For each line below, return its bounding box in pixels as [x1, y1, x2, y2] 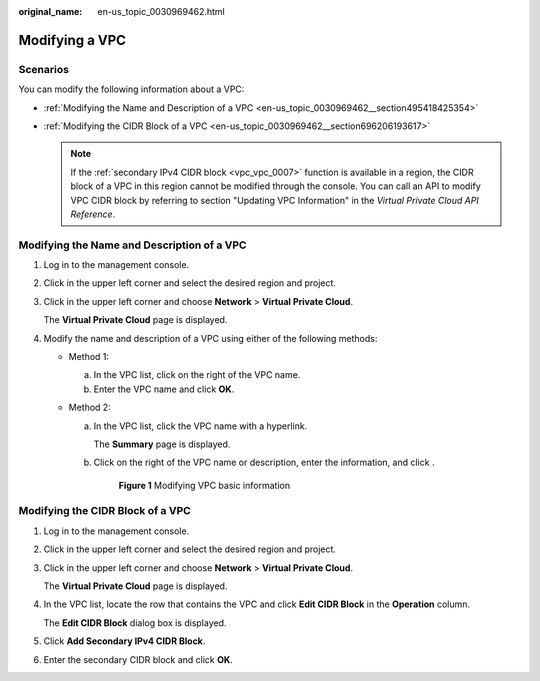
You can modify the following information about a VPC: [18, 83, 245, 95]
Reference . [70, 208, 116, 220]
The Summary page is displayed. [93, 438, 231, 450]
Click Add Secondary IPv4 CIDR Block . [43, 635, 206, 647]
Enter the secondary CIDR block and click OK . [43, 653, 234, 665]
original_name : [18, 6, 83, 17]
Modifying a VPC [18, 31, 127, 49]
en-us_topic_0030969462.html [97, 6, 225, 17]
